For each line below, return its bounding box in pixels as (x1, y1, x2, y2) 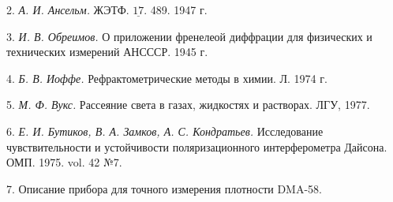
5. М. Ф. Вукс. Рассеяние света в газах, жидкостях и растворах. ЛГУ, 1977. (6, 96, 370, 113)
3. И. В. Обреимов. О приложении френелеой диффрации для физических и (6, 28, 372, 44)
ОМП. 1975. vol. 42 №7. (6, 154, 122, 170)
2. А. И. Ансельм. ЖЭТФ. (6, 2, 129, 17)
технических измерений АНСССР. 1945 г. (6, 43, 208, 60)
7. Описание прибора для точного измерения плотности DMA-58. (6, 180, 322, 196)
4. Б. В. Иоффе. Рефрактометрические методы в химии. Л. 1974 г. (6, 69, 327, 86)
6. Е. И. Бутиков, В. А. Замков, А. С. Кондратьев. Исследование (6, 122, 324, 139)
